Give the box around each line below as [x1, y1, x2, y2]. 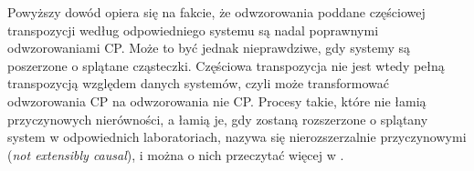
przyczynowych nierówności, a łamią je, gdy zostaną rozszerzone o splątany [7, 109, 428, 128]
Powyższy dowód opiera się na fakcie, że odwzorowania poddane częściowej [7, 3, 426, 21]
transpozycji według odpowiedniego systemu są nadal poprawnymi [7, 20, 379, 39]
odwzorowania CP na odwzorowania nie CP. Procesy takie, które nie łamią [7, 91, 427, 110]
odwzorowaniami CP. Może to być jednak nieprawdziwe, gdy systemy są [7, 38, 411, 57]
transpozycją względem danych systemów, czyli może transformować [7, 74, 390, 93]
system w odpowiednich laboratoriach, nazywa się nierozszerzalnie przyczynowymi [7, 127, 467, 146]
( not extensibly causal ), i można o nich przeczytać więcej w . [7, 145, 344, 164]
